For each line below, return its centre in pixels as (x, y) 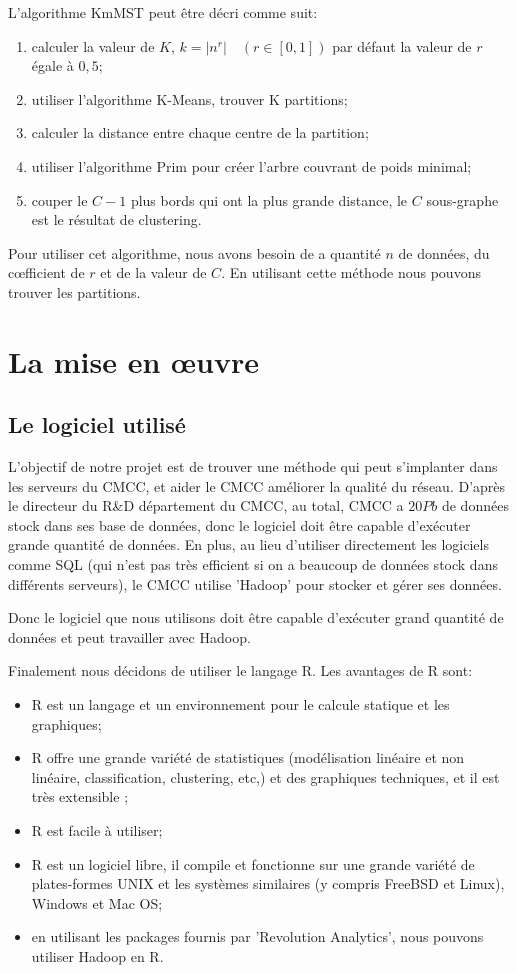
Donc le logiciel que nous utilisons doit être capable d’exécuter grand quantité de (256, 617)
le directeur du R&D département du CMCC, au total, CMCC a (206, 505)
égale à (52, 65)
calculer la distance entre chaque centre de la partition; (200, 132)
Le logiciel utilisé (97, 424)
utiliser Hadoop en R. (97, 955)
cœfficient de (46, 272)
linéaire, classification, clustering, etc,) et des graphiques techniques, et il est (265, 776)
